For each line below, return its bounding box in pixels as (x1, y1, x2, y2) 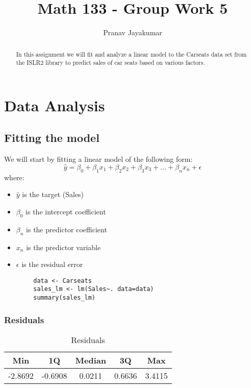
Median (75, 354, 106, 366)
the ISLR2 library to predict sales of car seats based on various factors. (16, 58, 205, 67)
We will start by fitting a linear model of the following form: (4, 154, 193, 164)
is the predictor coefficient (26, 224, 107, 234)
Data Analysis (4, 94, 105, 115)
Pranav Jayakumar (103, 27, 162, 38)
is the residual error (21, 259, 83, 270)
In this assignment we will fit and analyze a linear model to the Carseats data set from (16, 50, 247, 58)
